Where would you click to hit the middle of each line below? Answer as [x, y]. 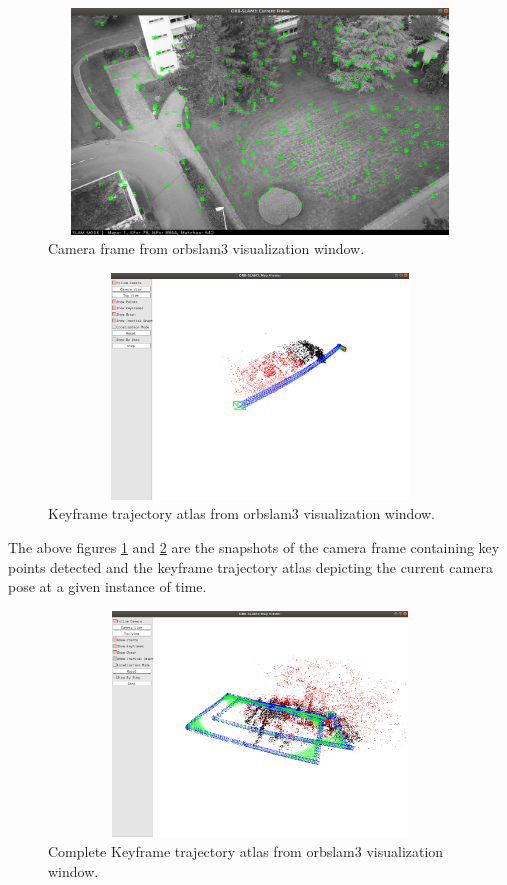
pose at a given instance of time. [107, 586]
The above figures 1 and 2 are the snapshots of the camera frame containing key [254, 546]
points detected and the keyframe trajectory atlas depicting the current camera [250, 566]
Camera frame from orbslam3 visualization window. [206, 248]
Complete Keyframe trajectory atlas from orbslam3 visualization [246, 851]
